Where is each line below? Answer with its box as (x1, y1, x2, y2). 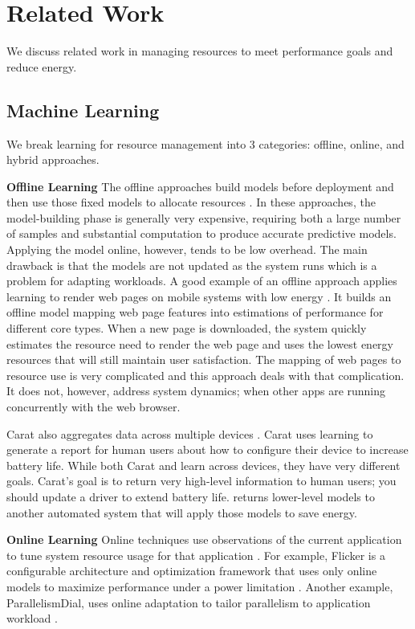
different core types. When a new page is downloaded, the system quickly (6, 320, 367, 337)
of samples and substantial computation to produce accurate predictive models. (6, 225, 397, 242)
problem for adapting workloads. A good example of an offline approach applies (6, 272, 397, 289)
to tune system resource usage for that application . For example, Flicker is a (6, 546, 385, 563)
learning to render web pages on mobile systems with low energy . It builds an (6, 288, 392, 304)
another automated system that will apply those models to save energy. (6, 504, 357, 521)
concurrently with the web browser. (6, 398, 181, 415)
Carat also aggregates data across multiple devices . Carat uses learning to (6, 425, 373, 442)
